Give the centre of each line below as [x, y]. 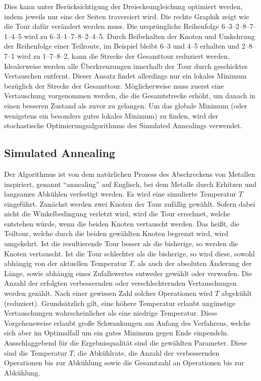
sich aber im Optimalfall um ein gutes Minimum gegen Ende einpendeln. [117, 333]
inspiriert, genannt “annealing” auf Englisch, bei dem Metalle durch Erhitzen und [130, 184]
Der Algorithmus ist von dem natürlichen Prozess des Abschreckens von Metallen [130, 174]
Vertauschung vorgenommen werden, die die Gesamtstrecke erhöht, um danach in [130, 96]
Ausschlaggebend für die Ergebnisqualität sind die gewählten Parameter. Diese [126, 343]
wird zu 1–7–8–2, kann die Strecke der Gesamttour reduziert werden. [123, 55]
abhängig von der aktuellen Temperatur [66, 263]
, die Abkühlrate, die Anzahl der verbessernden [146, 352]
